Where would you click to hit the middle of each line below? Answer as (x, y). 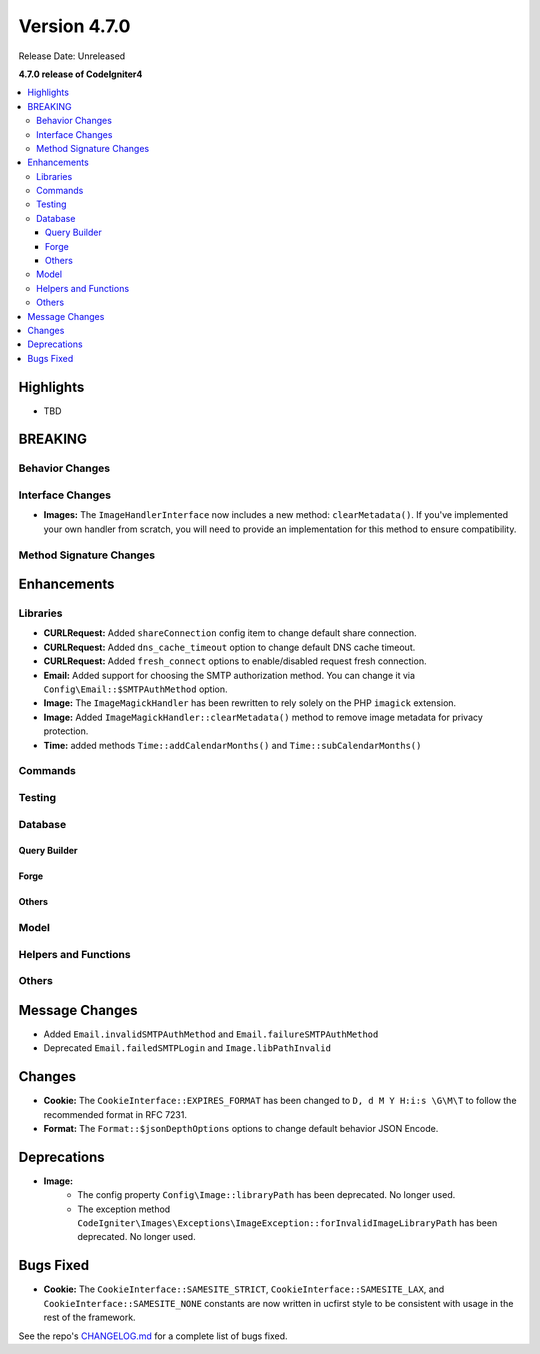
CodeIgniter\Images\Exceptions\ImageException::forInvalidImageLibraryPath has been (287, 1223)
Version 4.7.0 (74, 26)
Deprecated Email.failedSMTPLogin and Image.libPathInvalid (187, 1048)
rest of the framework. (89, 1317)
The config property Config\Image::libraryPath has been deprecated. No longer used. (266, 1195)
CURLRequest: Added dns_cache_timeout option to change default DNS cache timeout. (229, 647)
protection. (66, 731)
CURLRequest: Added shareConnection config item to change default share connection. (230, 633)
